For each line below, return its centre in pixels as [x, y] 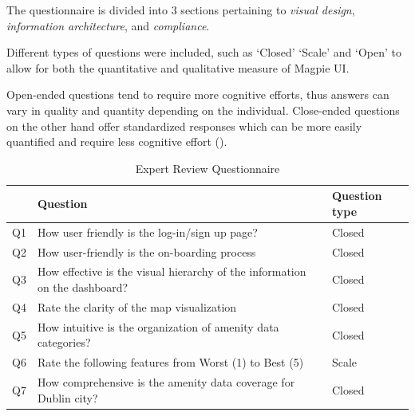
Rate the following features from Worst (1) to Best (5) [170, 362]
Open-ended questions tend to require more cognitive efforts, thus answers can [198, 94]
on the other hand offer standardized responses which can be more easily [184, 126]
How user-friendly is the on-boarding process [146, 251]
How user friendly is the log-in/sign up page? [147, 232]
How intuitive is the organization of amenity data [158, 326]
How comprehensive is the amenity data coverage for [166, 382]
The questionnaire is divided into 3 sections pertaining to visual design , [181, 10]
